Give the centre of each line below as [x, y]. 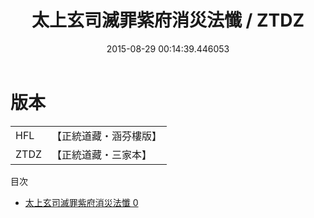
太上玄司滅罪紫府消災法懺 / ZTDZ [168, 20]
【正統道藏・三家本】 [102, 154]
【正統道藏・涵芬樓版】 [107, 136]
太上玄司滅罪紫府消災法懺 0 [81, 202]
